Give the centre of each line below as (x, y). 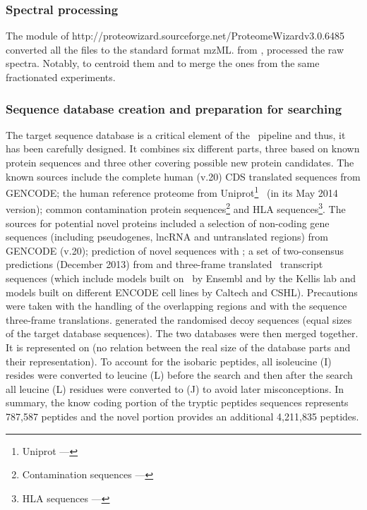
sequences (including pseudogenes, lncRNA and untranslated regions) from (167, 237)
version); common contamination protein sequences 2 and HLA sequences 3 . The (176, 208)
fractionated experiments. (61, 77)
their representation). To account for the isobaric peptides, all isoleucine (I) (169, 361)
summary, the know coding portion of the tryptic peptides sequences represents (177, 402)
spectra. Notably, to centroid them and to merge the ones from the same (163, 63)
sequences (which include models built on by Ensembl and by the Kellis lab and (181, 278)
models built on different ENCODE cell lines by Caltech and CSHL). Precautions (182, 292)
